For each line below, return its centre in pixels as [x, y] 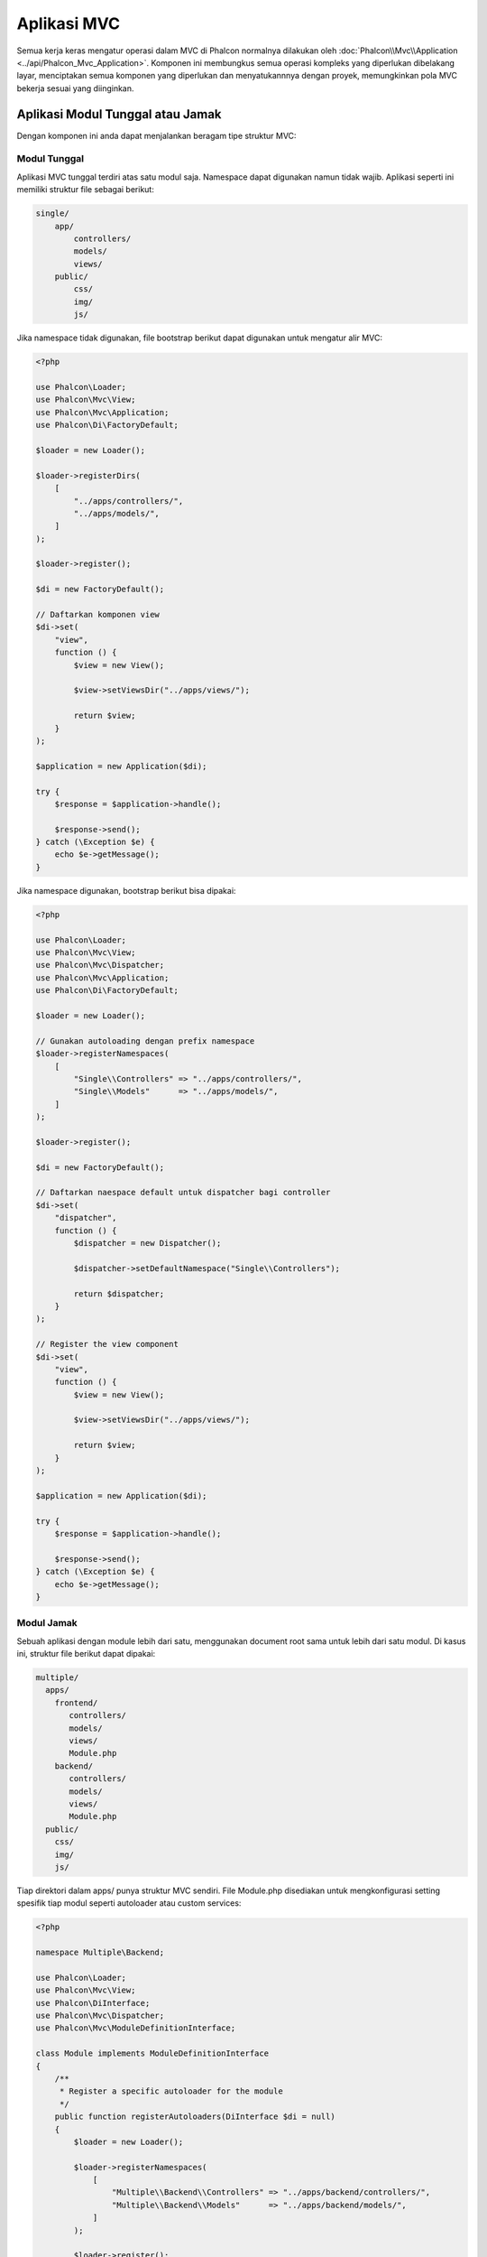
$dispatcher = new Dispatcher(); [147, 1243]
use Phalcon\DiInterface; [93, 2003]
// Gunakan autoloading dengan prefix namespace [145, 1041]
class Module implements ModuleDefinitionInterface [152, 2053]
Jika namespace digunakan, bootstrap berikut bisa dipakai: [126, 890]
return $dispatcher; [119, 1294]
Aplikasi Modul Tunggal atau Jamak [119, 114]
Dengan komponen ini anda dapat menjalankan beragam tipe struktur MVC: [156, 135]
